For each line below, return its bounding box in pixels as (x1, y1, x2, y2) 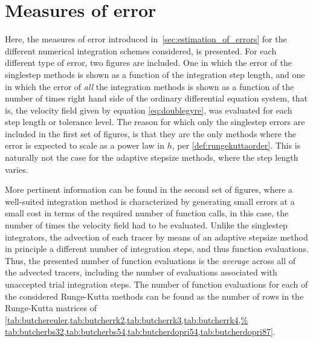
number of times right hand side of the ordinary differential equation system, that (5, 92, 308, 105)
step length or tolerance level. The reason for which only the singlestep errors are (5, 115, 305, 128)
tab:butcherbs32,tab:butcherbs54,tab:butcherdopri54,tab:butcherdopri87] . (5, 325, 276, 338)
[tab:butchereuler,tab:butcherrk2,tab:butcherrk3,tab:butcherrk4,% (5, 313, 248, 326)
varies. (5, 163, 28, 175)
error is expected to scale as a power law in (5, 139, 164, 152)
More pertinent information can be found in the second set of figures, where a (5, 183, 293, 196)
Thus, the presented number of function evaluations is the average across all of (5, 254, 296, 266)
